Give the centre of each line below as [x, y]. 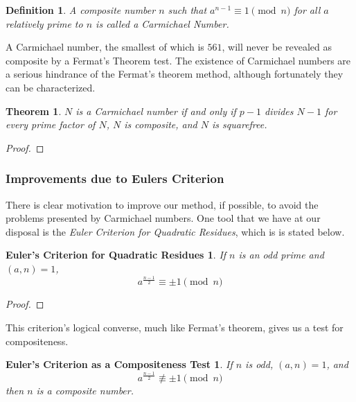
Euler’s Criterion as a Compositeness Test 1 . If [119, 364]
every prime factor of [51, 124]
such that [187, 10]
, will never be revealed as [277, 47]
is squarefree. [240, 124]
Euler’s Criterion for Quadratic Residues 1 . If [116, 255]
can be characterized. [51, 87]
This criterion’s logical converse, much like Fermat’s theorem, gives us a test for [175, 327]
